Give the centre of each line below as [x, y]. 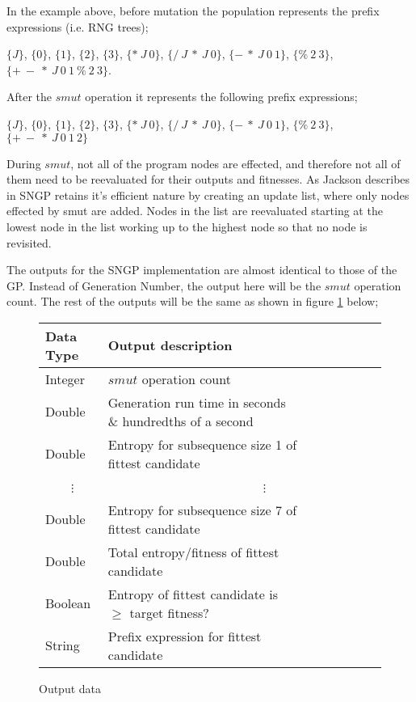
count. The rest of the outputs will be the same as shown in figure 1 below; [193, 301]
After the [29, 97]
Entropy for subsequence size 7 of [202, 510]
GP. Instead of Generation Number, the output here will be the [164, 285]
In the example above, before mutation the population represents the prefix [193, 11]
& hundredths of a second [181, 421]
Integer [65, 378]
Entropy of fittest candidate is [193, 594]
